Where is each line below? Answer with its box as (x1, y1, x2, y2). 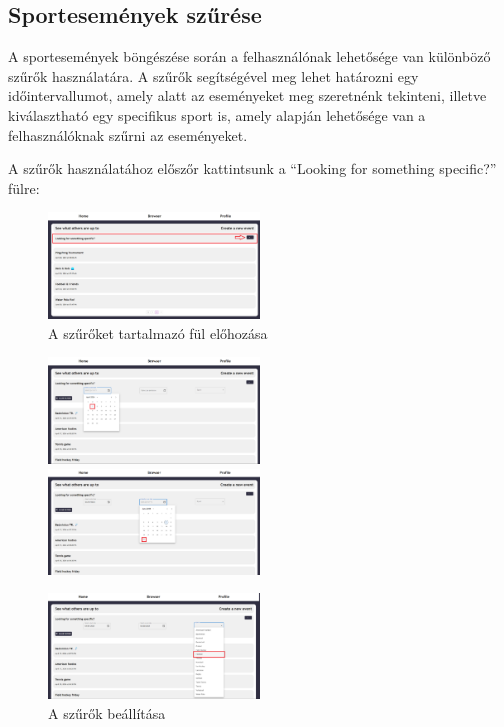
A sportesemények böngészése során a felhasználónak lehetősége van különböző (8, 46, 491, 67)
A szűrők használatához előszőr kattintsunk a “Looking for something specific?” (8, 158, 497, 179)
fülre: (8, 177, 40, 198)
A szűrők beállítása (48, 702, 166, 723)
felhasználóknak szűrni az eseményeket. (8, 124, 248, 145)
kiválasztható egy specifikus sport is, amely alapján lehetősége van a (8, 104, 426, 125)
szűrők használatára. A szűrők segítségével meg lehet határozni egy (8, 65, 419, 86)
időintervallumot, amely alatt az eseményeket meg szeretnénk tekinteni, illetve (8, 85, 487, 106)
